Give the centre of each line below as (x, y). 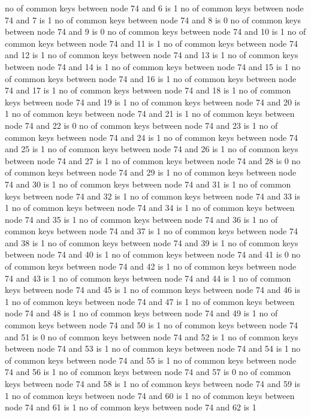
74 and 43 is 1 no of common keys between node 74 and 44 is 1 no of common (148, 278)
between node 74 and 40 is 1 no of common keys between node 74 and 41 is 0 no (153, 254)
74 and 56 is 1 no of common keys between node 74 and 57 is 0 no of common (148, 372)
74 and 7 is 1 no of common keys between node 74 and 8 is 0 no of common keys (153, 19)
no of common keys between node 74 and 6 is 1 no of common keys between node (154, 8)
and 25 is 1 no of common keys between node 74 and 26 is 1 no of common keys (152, 149)
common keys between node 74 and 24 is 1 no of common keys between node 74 (151, 137)
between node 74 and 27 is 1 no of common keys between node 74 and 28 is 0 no (153, 160)
